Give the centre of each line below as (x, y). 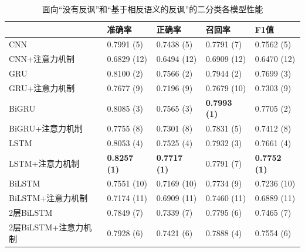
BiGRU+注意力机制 (46, 128)
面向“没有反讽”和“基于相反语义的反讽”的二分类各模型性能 (152, 9)
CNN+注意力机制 (42, 59)
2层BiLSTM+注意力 (46, 227)
